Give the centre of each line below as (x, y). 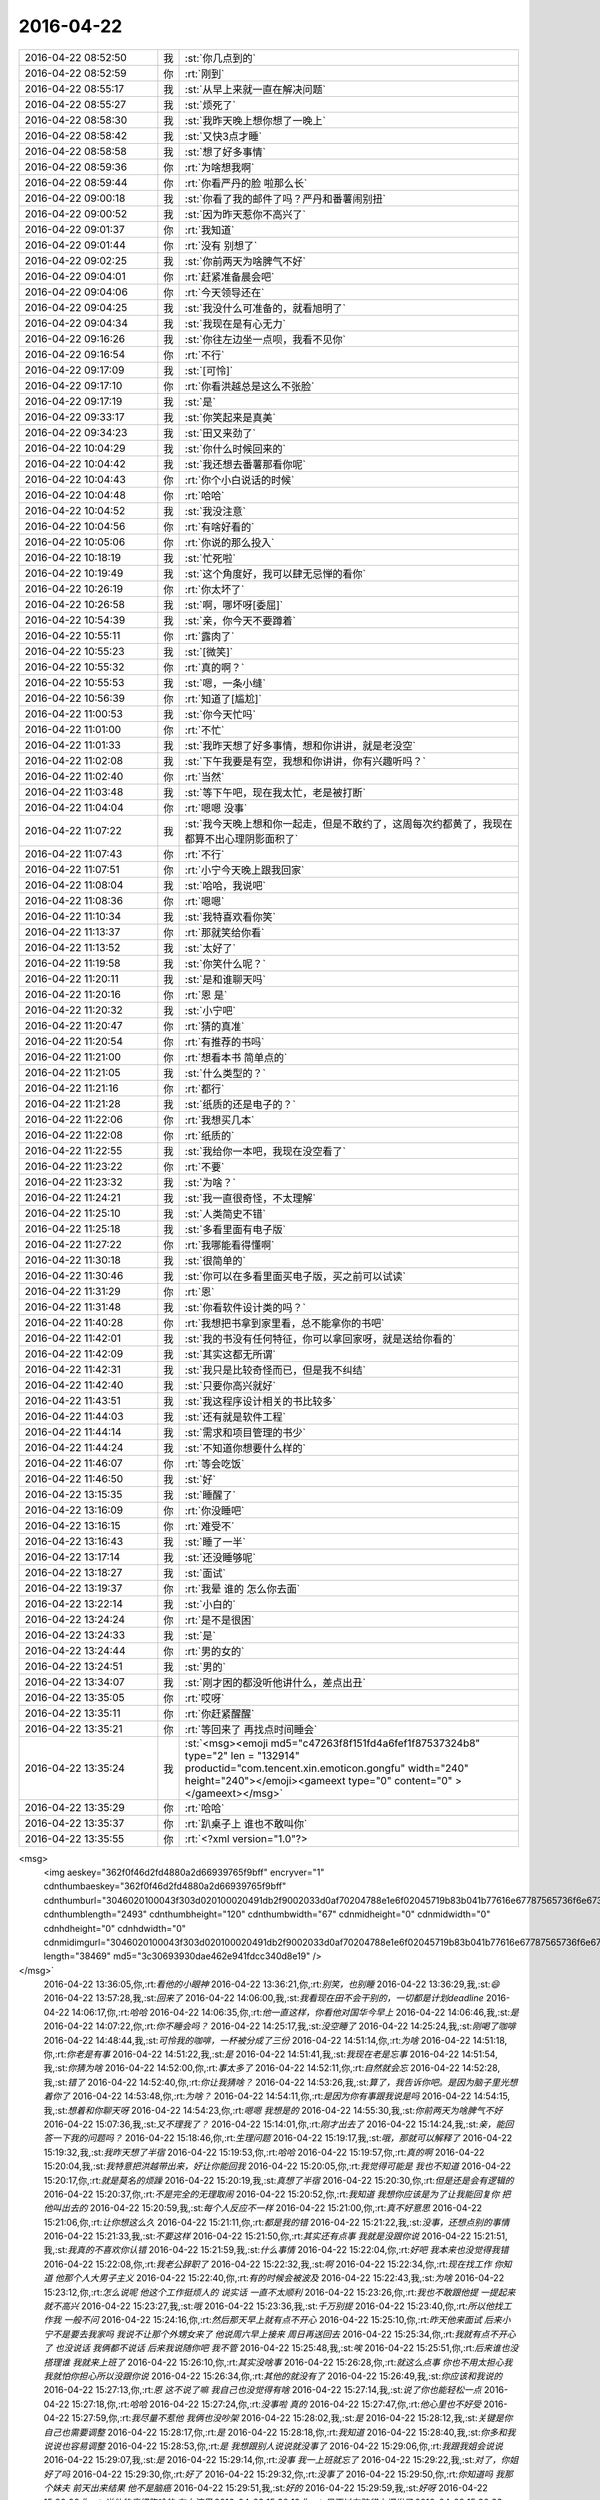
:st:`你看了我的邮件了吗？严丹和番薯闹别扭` (285, 198)
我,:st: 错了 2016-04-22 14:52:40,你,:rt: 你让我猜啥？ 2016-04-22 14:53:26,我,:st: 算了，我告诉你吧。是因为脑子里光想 (281, 2082)
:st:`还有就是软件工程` (235, 1417)
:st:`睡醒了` (210, 1495)
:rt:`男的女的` (214, 1651)
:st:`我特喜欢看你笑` (230, 917)
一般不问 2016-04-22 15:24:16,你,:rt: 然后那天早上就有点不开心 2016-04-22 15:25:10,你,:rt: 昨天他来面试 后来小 (287, 2320)
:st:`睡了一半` (215, 1542)
